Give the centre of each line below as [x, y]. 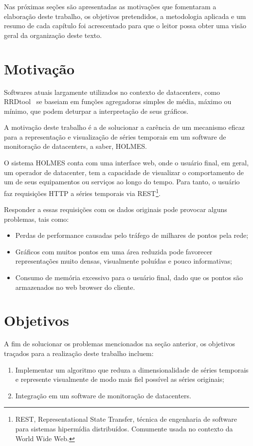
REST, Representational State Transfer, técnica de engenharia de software [126, 419]
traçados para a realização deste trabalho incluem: [79, 353]
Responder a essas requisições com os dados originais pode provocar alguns [116, 209]
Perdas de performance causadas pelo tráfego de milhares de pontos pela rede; [132, 235]
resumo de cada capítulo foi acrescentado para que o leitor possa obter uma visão [125, 26]
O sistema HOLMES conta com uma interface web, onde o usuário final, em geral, [126, 163]
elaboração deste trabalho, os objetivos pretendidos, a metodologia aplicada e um [125, 16]
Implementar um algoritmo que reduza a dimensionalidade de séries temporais [132, 369]
